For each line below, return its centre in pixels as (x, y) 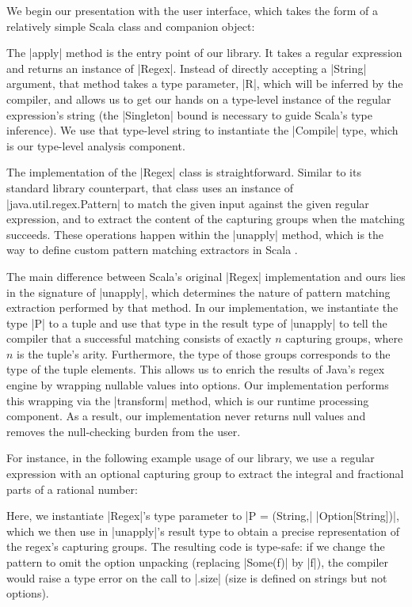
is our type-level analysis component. (96, 145)
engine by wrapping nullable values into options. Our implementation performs (198, 385)
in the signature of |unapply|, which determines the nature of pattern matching (198, 292)
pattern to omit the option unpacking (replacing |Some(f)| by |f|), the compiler (198, 562)
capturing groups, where (344, 338)
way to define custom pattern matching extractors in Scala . (152, 250)
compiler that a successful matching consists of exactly (139, 338)
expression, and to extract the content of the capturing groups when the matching (206, 219)
